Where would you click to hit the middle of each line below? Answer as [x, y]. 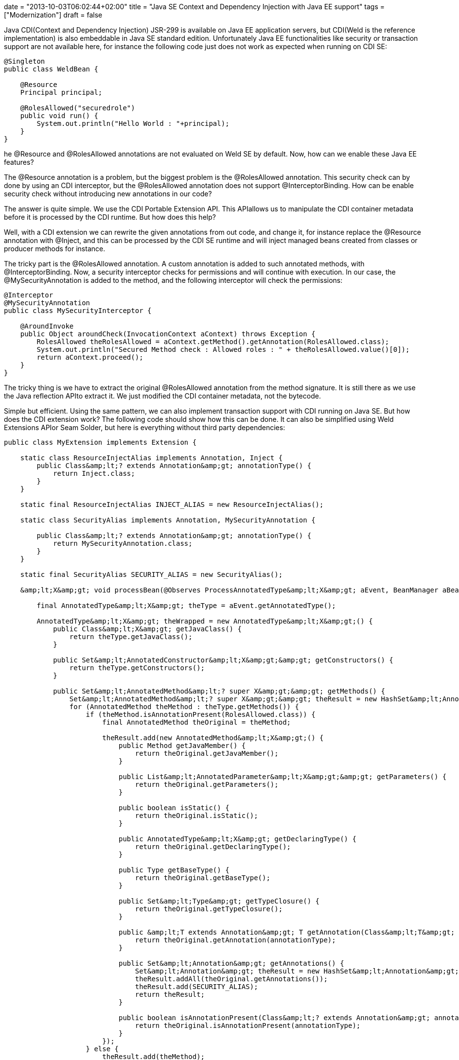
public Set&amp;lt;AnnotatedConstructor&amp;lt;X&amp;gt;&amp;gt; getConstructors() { [223, 660]
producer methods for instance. [55, 249]
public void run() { [59, 116]
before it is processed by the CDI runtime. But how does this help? [110, 217]
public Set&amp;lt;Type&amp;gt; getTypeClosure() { [219, 901]
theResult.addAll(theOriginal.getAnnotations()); [231, 979]
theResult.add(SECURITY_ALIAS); [196, 987]
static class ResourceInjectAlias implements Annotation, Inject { [151, 458]
